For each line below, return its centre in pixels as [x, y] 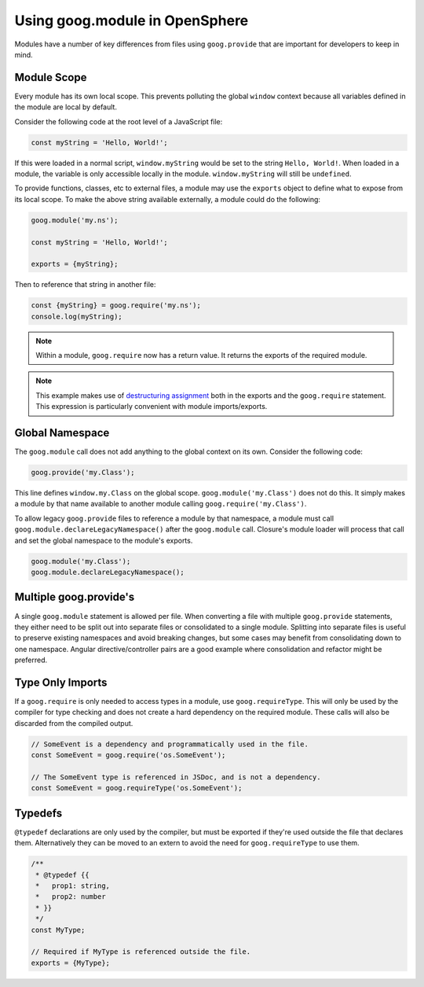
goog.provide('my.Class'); [83, 473]
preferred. [31, 660]
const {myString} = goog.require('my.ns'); [116, 306]
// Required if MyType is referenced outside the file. [141, 952]
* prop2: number [71, 897]
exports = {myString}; [75, 264]
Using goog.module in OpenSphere [132, 20]
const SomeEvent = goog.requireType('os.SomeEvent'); [137, 788]
